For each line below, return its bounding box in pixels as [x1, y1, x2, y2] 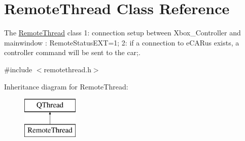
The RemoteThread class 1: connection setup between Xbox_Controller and [4, 27, 241, 38]
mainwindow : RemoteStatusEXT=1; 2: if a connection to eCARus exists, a [4, 37, 239, 48]
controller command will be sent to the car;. [4, 47, 141, 58]
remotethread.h [44, 64, 91, 74]
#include [4, 64, 32, 74]
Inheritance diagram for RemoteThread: [4, 81, 128, 91]
